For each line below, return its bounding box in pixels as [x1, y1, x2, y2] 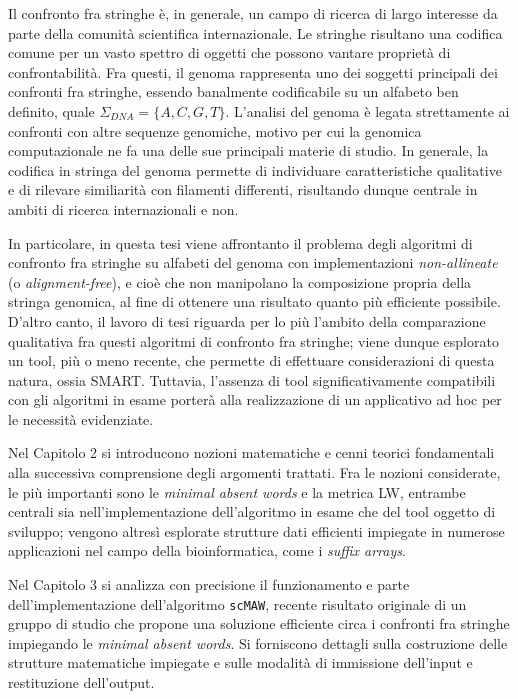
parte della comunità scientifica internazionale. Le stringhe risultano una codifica [8, 22, 503, 43]
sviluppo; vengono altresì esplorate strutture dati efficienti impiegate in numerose [8, 520, 505, 541]
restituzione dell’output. [8, 672, 155, 693]
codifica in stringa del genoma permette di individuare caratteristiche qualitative [8, 159, 502, 180]
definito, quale [8, 100, 95, 121]
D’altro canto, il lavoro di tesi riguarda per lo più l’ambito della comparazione [8, 310, 486, 331]
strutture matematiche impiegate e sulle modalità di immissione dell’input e [8, 652, 473, 673]
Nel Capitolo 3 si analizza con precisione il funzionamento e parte [8, 574, 410, 595]
